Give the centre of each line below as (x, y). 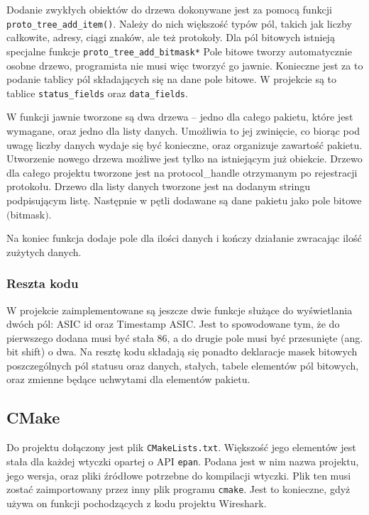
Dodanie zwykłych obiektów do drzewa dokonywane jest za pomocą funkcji (169, 9)
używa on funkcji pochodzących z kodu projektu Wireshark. (137, 503)
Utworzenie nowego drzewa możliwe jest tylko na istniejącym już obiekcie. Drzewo (184, 159)
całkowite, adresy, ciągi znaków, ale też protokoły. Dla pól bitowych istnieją (171, 37)
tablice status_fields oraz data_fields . (97, 93)
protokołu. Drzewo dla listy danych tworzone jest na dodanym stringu (159, 186)
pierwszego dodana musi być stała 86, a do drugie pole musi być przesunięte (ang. (185, 337)
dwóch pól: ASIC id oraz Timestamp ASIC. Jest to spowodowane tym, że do (173, 324)
